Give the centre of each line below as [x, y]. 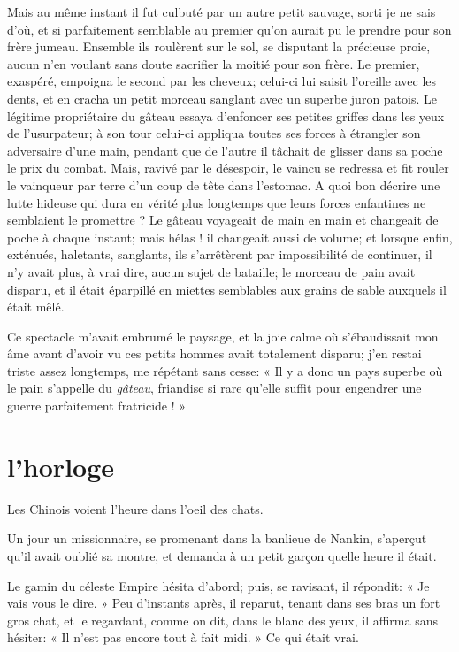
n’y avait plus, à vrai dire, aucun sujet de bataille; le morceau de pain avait [211, 271]
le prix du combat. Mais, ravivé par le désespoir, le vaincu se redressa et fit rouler [228, 168]
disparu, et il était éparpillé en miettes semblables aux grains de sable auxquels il [227, 289]
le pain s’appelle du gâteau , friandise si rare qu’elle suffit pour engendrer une [214, 388]
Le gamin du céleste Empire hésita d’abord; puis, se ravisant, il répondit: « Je [218, 585]
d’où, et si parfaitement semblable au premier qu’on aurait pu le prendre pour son [229, 29]
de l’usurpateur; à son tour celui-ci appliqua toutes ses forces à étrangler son [214, 133]
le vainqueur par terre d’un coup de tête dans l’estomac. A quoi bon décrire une [224, 184]
